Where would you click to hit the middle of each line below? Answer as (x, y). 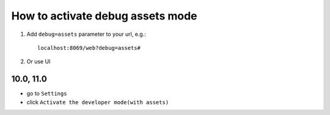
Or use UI (38, 61)
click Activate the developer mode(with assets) (98, 102)
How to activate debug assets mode (105, 16)
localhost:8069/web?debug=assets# (89, 48)
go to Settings (47, 94)
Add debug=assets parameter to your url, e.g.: (86, 34)
